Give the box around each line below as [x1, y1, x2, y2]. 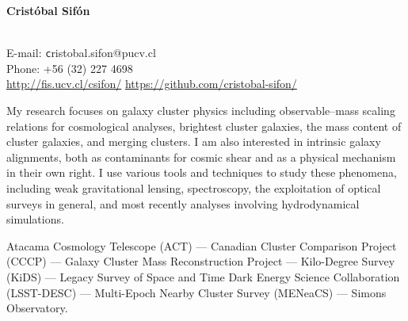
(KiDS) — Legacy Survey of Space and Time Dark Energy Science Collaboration [6, 268, 400, 285]
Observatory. [6, 300, 68, 316]
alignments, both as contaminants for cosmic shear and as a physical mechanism [6, 148, 396, 165]
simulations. [6, 211, 64, 227]
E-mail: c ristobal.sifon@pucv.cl [6, 44, 156, 61]
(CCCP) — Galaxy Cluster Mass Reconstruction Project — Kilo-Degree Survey [6, 253, 395, 269]
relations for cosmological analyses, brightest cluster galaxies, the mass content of [6, 117, 402, 134]
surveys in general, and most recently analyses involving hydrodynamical [6, 195, 360, 212]
